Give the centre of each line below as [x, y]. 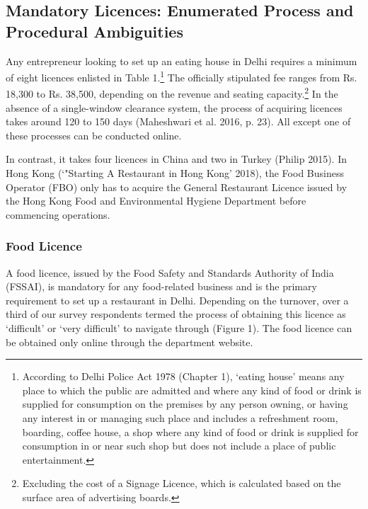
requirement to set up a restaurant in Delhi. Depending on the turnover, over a [177, 300]
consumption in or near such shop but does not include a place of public [179, 446]
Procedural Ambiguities [94, 31]
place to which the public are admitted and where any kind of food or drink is [192, 390]
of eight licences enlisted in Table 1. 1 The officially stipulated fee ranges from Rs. [182, 76]
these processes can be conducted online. [94, 135]
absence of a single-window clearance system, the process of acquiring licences [174, 107]
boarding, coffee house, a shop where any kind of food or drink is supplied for [190, 431]
